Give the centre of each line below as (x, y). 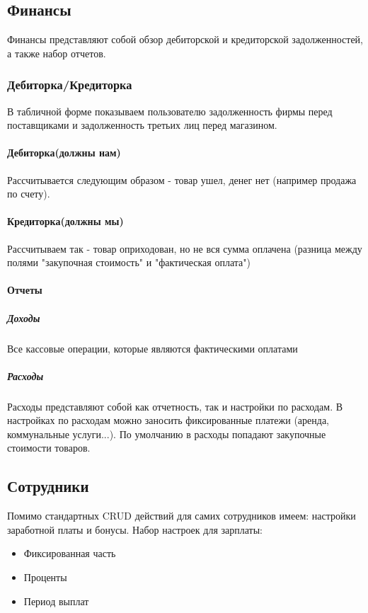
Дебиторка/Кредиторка (70, 85)
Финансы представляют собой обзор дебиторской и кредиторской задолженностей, (185, 39)
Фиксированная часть (70, 553)
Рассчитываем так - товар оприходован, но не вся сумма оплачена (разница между (185, 248)
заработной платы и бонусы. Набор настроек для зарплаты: (135, 529)
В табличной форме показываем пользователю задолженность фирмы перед (170, 111)
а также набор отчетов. (57, 53)
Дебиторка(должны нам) (64, 153)
